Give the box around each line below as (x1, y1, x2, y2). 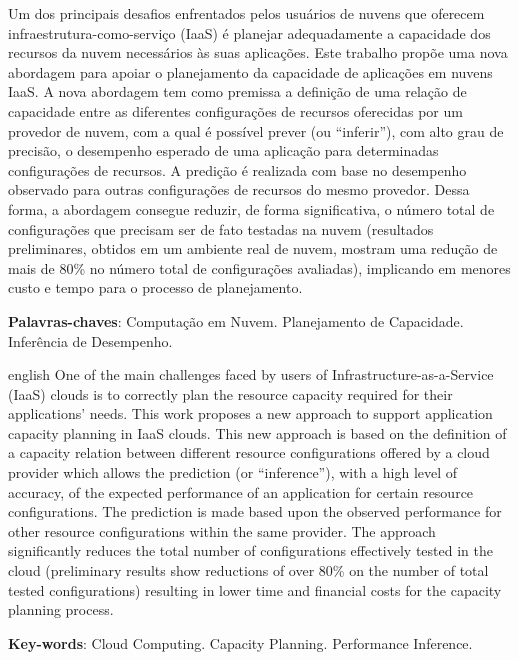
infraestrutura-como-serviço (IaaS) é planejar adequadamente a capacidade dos (8, 22, 491, 43)
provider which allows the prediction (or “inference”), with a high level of (8, 462, 458, 483)
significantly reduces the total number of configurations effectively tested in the (8, 540, 493, 561)
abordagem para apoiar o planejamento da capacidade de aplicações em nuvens (8, 61, 493, 82)
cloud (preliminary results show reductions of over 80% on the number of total (8, 560, 489, 581)
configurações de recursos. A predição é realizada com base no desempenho (8, 159, 467, 180)
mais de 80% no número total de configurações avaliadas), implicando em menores (8, 257, 511, 278)
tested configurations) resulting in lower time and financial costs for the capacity (8, 579, 502, 600)
